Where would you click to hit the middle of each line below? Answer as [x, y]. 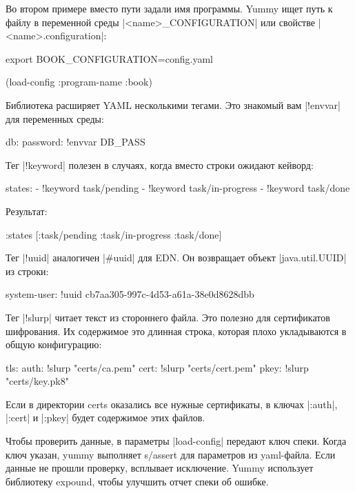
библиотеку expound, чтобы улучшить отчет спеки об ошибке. [137, 481]
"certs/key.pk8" [37, 381]
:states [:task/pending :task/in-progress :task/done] [114, 234]
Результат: [27, 211]
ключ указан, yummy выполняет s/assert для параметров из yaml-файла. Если [171, 454]
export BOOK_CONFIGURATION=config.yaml [109, 58]
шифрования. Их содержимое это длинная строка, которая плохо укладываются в [176, 331]
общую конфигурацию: [54, 344]
